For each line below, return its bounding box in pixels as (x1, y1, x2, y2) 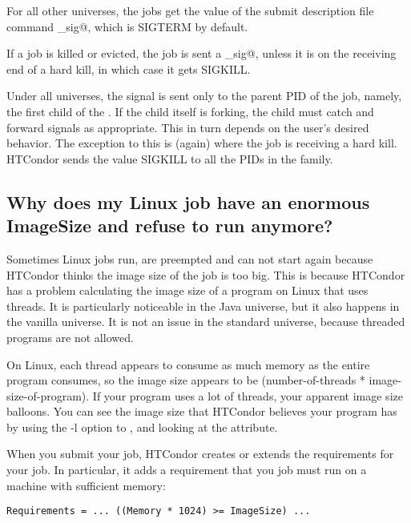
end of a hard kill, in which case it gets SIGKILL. (6, 60, 251, 77)
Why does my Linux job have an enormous (6, 189, 370, 214)
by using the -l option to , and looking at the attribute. (6, 418, 278, 435)
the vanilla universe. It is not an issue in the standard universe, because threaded (6, 313, 405, 330)
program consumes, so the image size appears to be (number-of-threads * (6, 372, 365, 388)
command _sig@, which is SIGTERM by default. (6, 18, 248, 34)
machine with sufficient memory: (6, 477, 166, 493)
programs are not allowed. (6, 328, 134, 345)
